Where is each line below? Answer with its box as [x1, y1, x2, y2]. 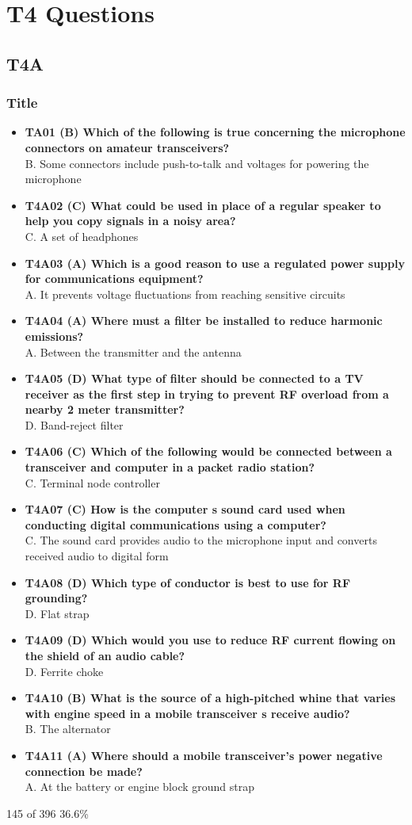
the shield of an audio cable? [25, 647, 185, 663]
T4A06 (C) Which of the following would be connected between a [25, 443, 392, 460]
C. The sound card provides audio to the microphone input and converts [25, 532, 377, 548]
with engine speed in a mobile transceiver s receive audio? [25, 705, 350, 721]
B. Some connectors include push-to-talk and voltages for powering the [25, 155, 369, 171]
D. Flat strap [25, 605, 90, 621]
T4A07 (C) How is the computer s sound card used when [25, 501, 345, 518]
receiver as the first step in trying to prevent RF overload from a [25, 385, 389, 402]
